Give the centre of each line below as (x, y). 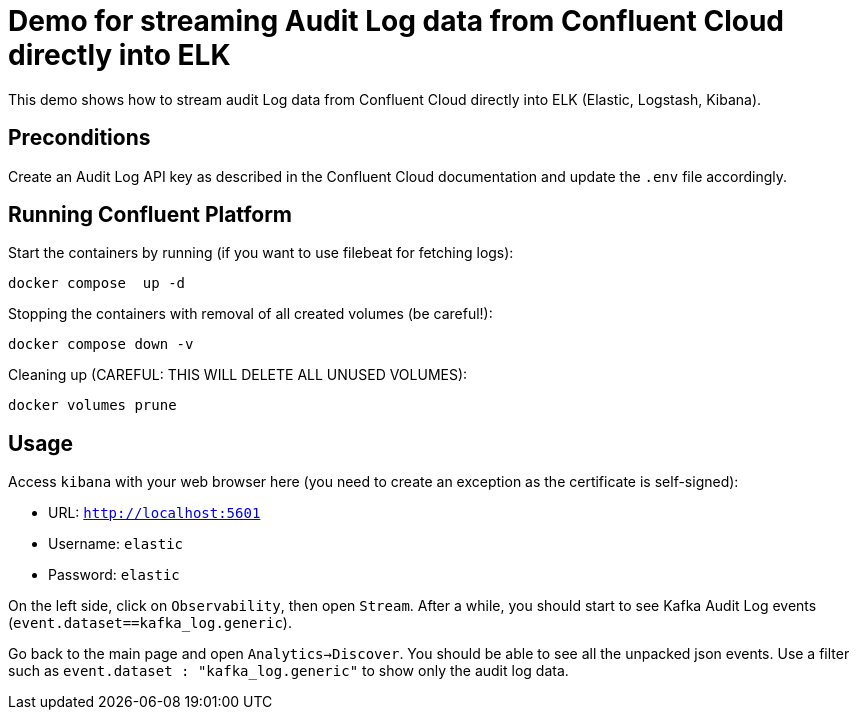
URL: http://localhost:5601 (154, 513)
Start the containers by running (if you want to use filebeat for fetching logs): (261, 253)
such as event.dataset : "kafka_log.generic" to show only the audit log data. (288, 671)
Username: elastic (116, 544)
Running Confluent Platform (150, 215)
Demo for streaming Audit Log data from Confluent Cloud (396, 21)
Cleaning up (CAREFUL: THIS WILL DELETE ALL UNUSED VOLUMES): (238, 375)
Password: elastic (114, 575)
